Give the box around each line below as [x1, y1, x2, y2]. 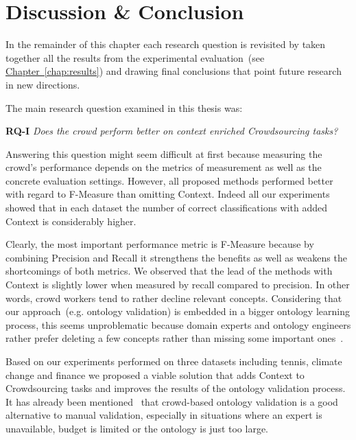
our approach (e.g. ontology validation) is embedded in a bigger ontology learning [5, 304, 350, 319]
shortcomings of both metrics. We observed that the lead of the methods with [5, 264, 333, 278]
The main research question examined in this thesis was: [5, 100, 243, 115]
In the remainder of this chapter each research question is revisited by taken [5, 37, 326, 51]
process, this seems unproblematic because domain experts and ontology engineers [5, 317, 351, 332]
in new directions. [5, 77, 80, 91]
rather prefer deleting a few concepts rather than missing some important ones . [5, 331, 344, 345]
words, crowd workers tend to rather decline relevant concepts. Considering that [5, 290, 342, 305]
